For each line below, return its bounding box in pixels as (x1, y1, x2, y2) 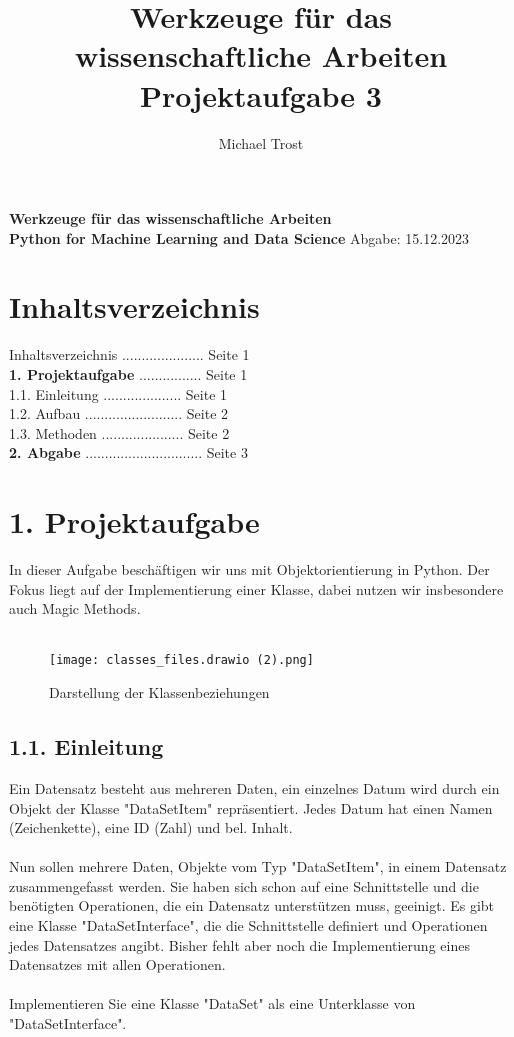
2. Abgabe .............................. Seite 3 (9, 442, 248, 463)
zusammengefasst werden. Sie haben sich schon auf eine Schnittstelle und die (9, 875, 479, 896)
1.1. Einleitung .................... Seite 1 (9, 383, 228, 404)
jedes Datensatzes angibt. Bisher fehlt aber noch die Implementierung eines (9, 934, 470, 955)
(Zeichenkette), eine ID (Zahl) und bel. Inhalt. (9, 817, 293, 838)
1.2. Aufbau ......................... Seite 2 (9, 403, 229, 424)
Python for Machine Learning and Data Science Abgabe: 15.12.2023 (9, 227, 470, 248)
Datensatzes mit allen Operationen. (9, 954, 226, 975)
